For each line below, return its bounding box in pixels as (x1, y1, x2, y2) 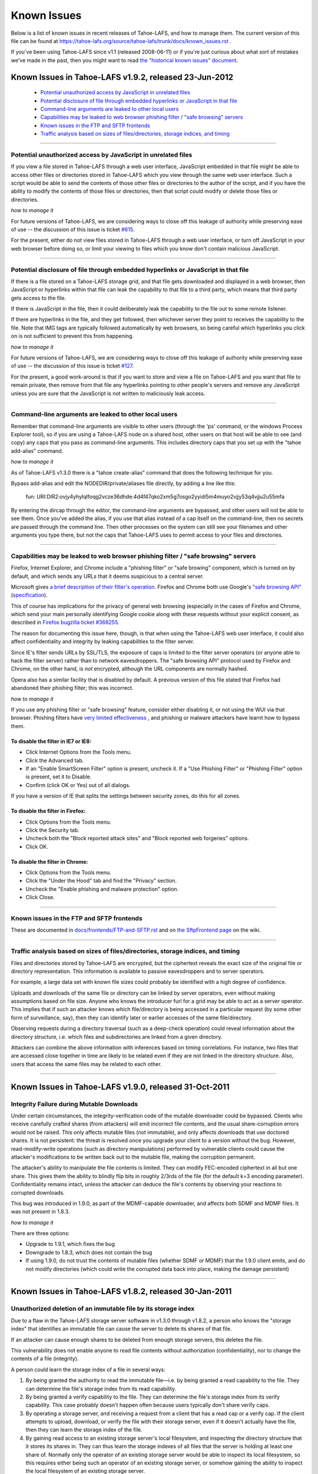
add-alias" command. (11, 447, 64, 454)
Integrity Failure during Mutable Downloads (11, 1100, 138, 1108)
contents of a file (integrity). (11, 1355, 79, 1362)
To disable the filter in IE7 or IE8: (11, 738, 91, 745)
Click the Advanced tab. (25, 756, 84, 764)
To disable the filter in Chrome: (11, 858, 88, 865)
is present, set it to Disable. (25, 773, 92, 781)
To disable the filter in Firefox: (11, 808, 86, 815)
